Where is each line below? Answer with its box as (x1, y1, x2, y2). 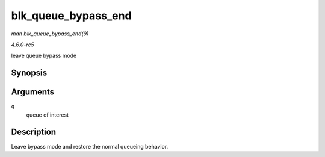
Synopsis (11, 68, 48, 78)
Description (11, 127, 57, 137)
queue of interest (26, 111, 69, 119)
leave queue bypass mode (11, 52, 77, 60)
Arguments (11, 87, 55, 97)
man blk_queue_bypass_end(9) (11, 30, 89, 37)
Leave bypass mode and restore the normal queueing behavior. (11, 143, 169, 150)
